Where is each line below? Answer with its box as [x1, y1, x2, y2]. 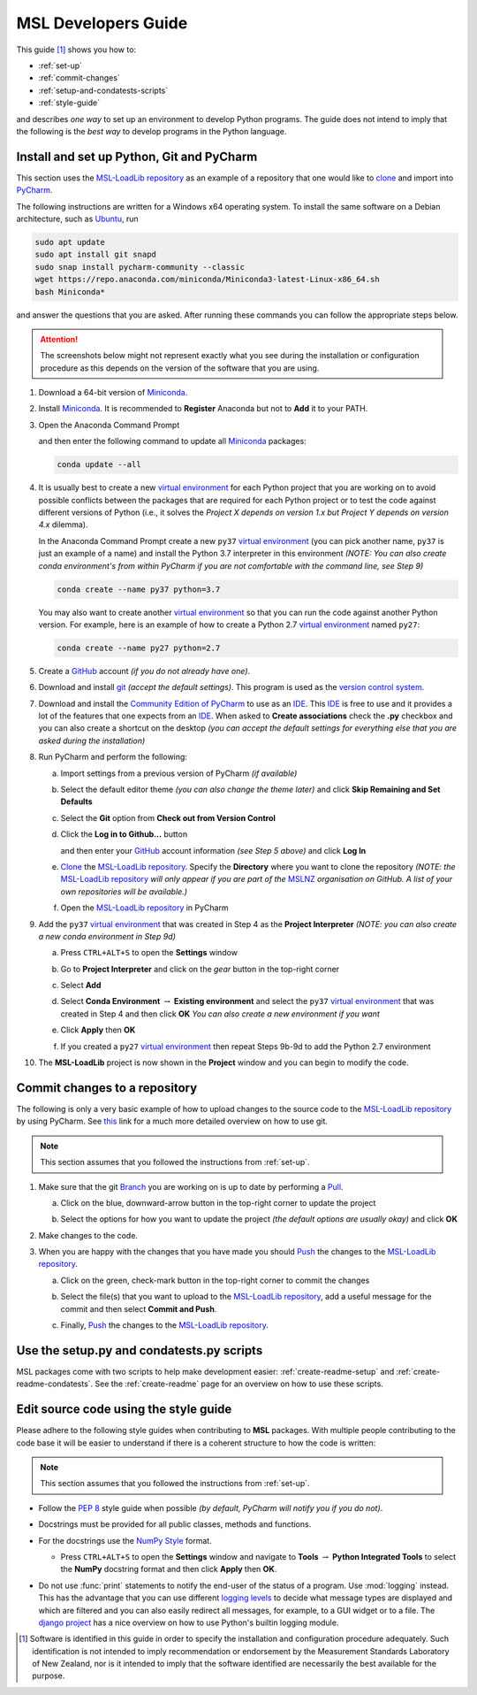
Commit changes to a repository [16, 1080, 198, 1095]
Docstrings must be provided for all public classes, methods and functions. [38, 1519, 312, 1530]
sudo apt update [34, 237, 106, 247]
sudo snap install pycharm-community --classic [34, 262, 245, 272]
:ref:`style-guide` [38, 97, 101, 108]
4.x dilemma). [38, 519, 88, 530]
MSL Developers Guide [16, 13, 188, 33]
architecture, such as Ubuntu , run [16, 213, 139, 224]
